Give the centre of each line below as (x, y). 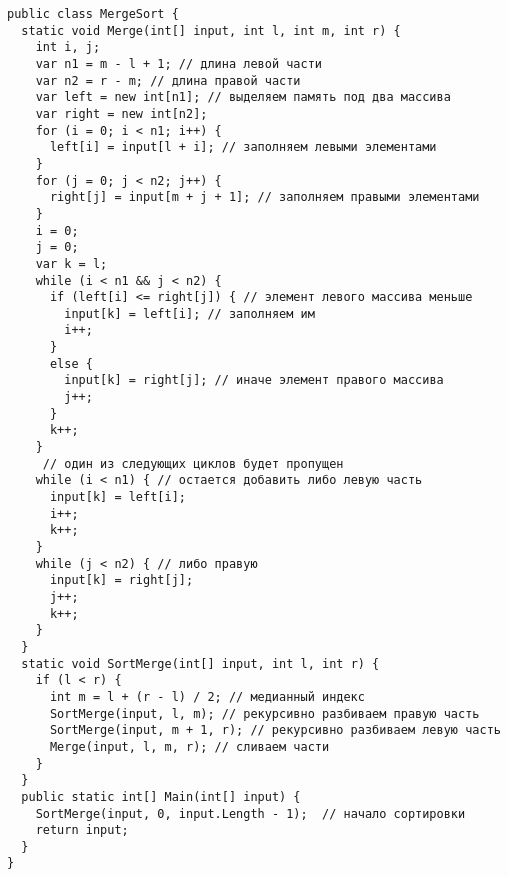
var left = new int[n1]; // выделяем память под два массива (243, 97)
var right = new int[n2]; (121, 113)
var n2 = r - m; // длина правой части (168, 80)
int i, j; (68, 47)
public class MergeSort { (93, 14)
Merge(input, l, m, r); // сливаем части (189, 746)
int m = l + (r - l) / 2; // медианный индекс (207, 696)
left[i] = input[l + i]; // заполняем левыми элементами (243, 147)
